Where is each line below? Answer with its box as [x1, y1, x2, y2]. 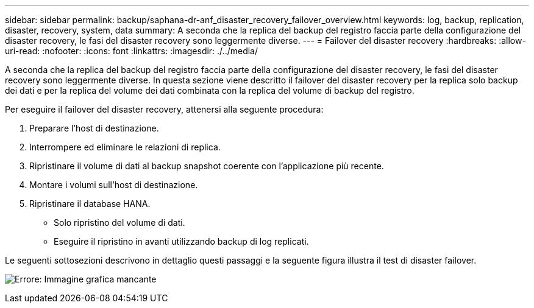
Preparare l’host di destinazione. [29, 123, 159, 133]
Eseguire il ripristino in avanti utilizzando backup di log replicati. [54, 236, 309, 247]
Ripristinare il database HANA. [29, 198, 151, 209]
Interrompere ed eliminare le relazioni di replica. [29, 142, 221, 152]
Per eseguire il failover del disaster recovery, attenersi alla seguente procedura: [5, 104, 324, 114]
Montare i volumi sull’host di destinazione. [29, 180, 198, 190]
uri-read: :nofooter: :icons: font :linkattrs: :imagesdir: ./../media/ [5, 46, 258, 56]
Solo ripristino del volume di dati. [54, 217, 185, 228]
